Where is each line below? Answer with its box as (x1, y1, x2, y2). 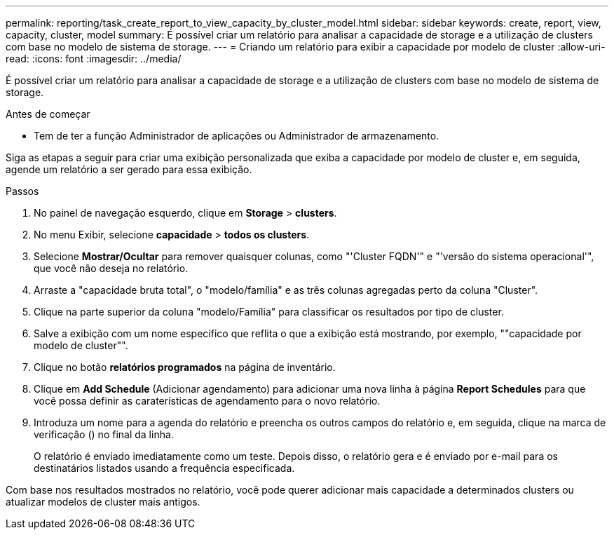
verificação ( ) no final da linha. (34, 428, 174, 440)
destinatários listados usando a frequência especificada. (34, 462, 295, 474)
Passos (6, 185, 39, 197)
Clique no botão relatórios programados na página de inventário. (34, 361, 336, 373)
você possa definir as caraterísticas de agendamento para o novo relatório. (34, 395, 381, 407)
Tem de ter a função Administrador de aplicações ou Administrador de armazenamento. (34, 130, 439, 142)
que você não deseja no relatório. (34, 262, 189, 274)
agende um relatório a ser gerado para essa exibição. (6, 163, 252, 175)
